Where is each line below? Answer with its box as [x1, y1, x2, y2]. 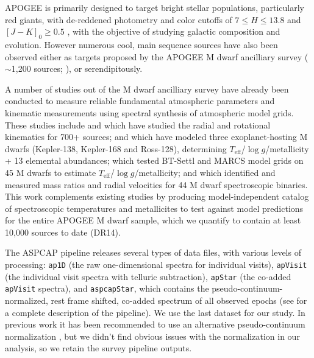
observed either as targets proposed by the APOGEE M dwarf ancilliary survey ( [5, 50, 309, 63]
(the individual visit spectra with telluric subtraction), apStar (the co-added [5, 270, 291, 283]
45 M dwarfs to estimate [5, 166, 96, 178]
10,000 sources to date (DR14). [5, 225, 121, 238]
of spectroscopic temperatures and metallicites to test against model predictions [5, 202, 304, 214]
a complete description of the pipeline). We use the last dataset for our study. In [5, 306, 305, 318]
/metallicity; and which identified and [134, 166, 276, 178]
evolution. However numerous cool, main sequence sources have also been [5, 38, 278, 51]
